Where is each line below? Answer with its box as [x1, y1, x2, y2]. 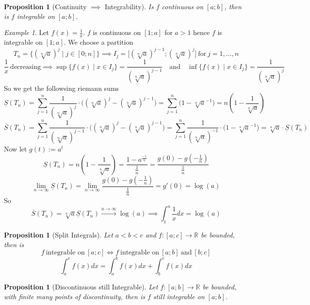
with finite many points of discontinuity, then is [4, 291, 145, 301]
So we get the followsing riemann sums [4, 83, 119, 93]
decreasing [10, 63, 41, 70]
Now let [4, 143, 27, 153]
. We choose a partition [64, 37, 133, 47]
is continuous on [93, 27, 141, 37]
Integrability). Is [105, 1, 154, 11]
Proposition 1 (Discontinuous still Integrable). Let [4, 282, 158, 292]
